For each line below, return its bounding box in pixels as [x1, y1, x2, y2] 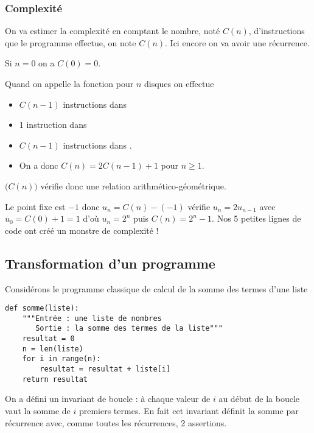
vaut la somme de [5, 404, 71, 417]
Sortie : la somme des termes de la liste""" [35, 324, 223, 333]
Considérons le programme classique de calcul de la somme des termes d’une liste [5, 282, 308, 295]
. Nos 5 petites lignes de [212, 212, 301, 225]
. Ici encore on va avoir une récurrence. [165, 36, 310, 49]
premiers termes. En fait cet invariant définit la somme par [78, 404, 299, 417]
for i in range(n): [22, 354, 101, 364]
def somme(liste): [5, 304, 79, 313]
